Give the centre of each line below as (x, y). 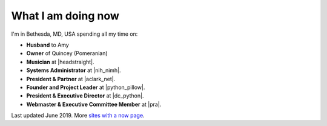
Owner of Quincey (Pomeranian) (67, 53)
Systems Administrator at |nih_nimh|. (74, 70)
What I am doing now (65, 16)
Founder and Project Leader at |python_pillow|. (86, 87)
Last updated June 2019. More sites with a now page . (78, 116)
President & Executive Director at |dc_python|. (85, 96)
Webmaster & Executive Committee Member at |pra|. (94, 104)
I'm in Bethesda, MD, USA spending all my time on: (74, 34)
